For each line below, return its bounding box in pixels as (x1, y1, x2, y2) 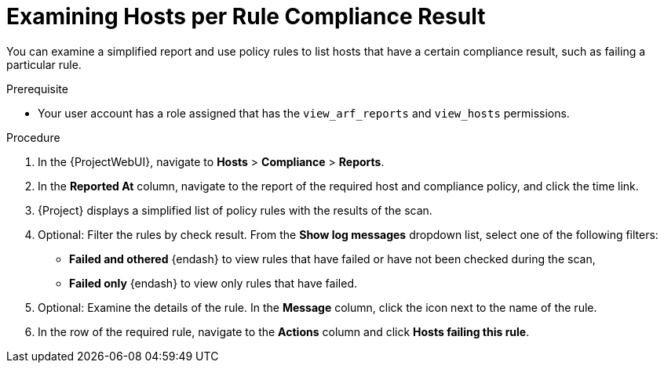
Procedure (6, 130, 60, 144)
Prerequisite (6, 81, 68, 96)
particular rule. (6, 57, 82, 71)
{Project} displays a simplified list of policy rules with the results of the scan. (38, 203, 432, 217)
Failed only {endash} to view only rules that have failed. (69, 276, 357, 290)
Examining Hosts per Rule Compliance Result (6, 3, 486, 30)
